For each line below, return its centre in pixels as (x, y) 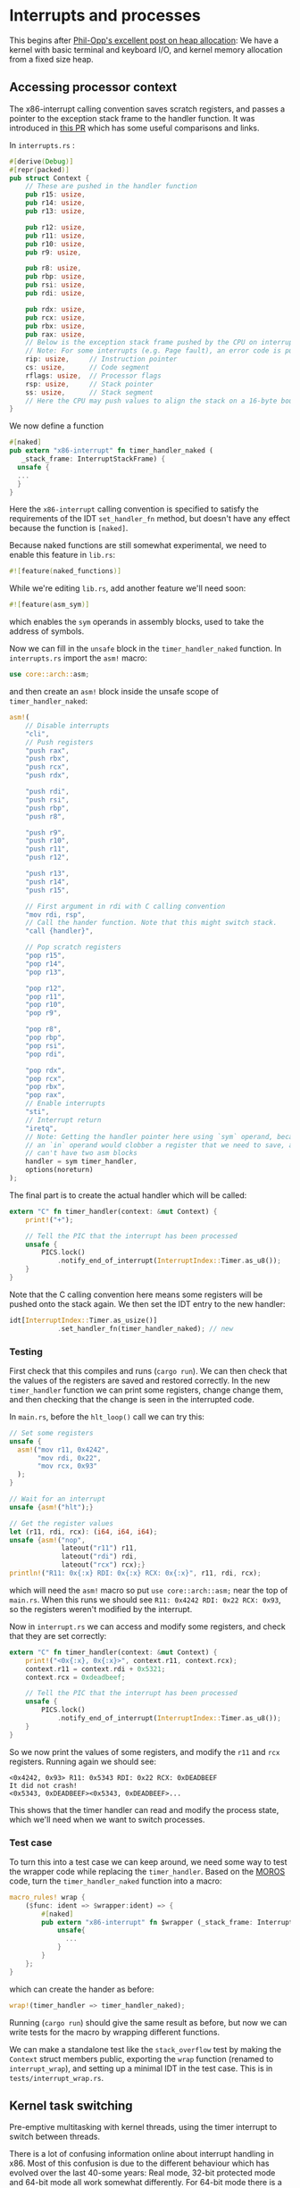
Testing (26, 1352)
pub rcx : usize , (56, 318)
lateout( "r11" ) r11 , (100, 1548)
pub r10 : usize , (56, 244)
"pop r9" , (44, 1013)
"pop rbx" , (46, 1087)
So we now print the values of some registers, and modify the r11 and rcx (145, 1751)
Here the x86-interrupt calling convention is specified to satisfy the (134, 509)
